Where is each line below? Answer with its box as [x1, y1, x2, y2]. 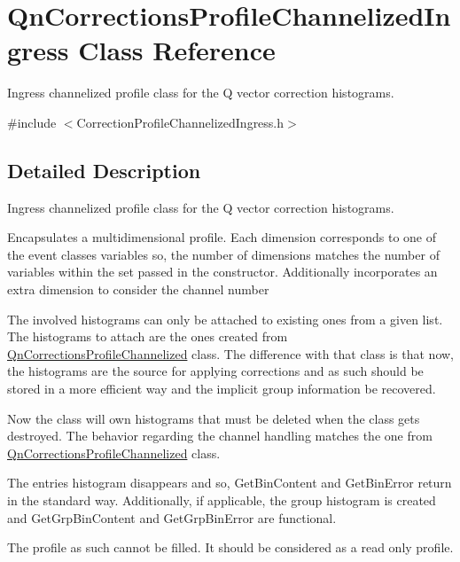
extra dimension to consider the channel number [7, 280, 269, 299]
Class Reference [78, 32, 276, 68]
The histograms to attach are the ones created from [7, 327, 288, 346]
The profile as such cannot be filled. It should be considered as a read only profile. [7, 538, 454, 557]
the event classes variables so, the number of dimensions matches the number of [7, 245, 440, 263]
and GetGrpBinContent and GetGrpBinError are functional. [7, 508, 337, 527]
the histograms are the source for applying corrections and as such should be [7, 362, 424, 380]
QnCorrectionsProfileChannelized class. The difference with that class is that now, [7, 344, 455, 363]
